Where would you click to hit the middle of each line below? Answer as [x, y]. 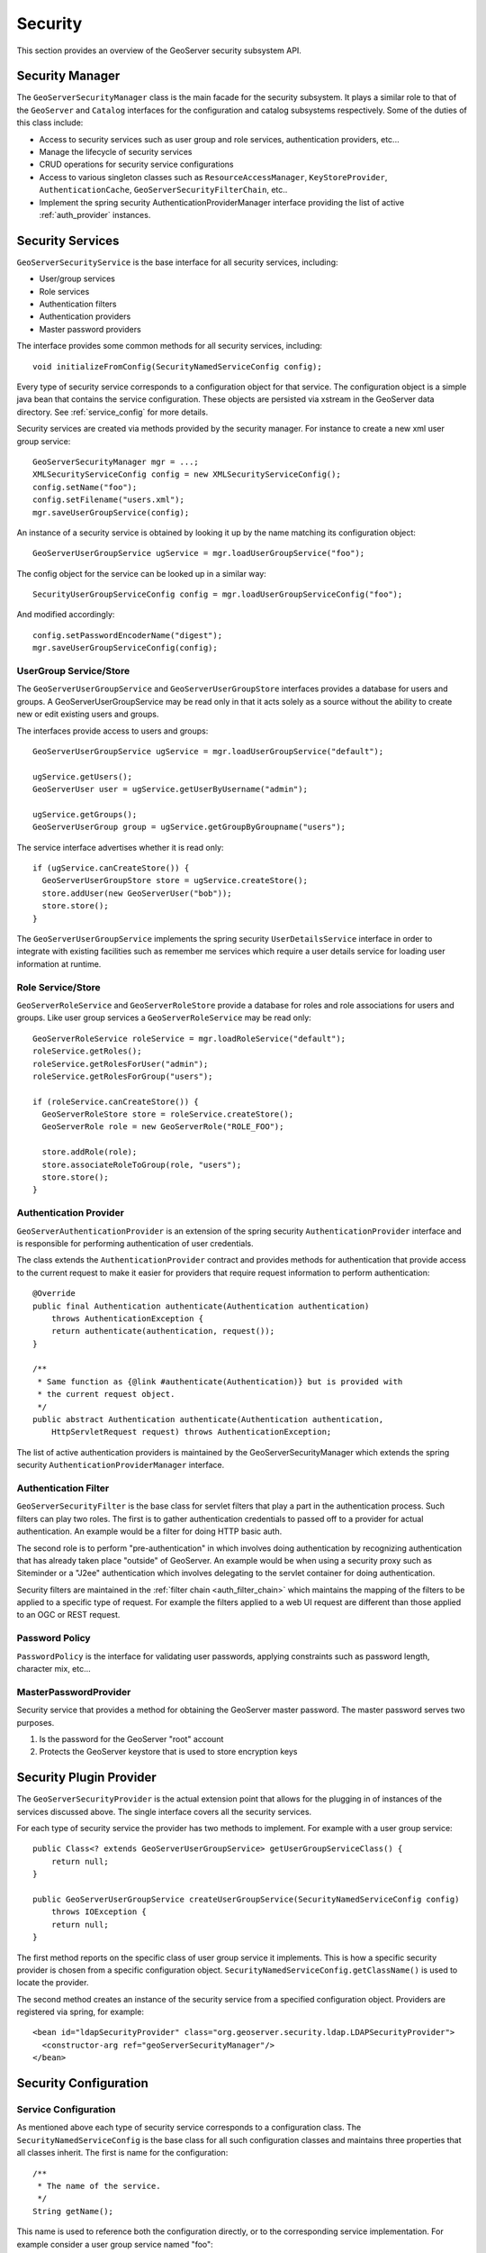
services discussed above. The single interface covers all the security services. [164, 1811]
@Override [54, 1294]
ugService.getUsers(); [83, 776]
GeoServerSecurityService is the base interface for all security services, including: [177, 262]
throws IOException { [99, 1912]
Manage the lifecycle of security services [116, 152]
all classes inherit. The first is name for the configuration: [122, 2153]
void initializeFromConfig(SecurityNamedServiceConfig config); [178, 366]
